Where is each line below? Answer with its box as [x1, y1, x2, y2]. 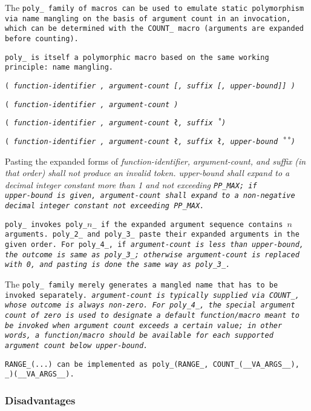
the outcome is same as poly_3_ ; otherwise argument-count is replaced [5, 250, 300, 259]
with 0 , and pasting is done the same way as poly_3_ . [5, 260, 231, 269]
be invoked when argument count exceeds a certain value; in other [5, 321, 283, 330]
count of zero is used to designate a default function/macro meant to [5, 311, 300, 320]
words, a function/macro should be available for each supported [5, 331, 273, 340]
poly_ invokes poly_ [5, 220, 88, 229]
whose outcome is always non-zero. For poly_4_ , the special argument [5, 301, 295, 310]
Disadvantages [5, 392, 76, 407]
